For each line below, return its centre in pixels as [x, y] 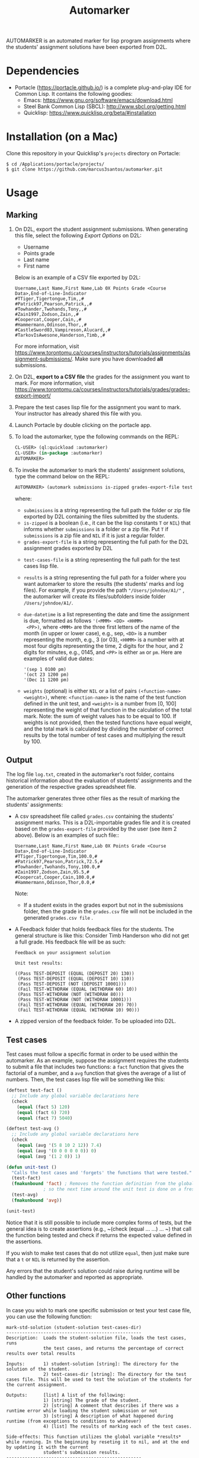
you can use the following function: [49, 1316]
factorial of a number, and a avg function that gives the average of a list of [96, 1073]
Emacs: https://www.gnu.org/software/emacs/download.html [98, 100]
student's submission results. [82, 1452]
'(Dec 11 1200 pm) [46, 680]
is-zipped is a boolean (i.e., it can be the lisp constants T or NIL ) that [107, 523]
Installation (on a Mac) [62, 137]
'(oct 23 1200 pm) [46, 675]
